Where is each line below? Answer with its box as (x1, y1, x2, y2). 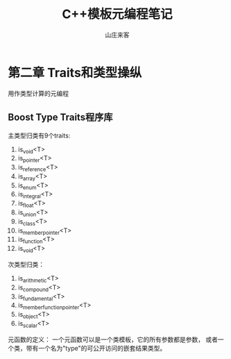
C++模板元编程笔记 (62, 6, 173, 22)
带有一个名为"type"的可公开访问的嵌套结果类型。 (26, 344, 166, 352)
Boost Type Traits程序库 (8, 112, 113, 124)
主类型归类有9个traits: (8, 131, 71, 140)
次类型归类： (8, 260, 44, 269)
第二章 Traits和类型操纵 (8, 65, 142, 81)
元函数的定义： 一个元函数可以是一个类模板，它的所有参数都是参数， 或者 (8, 335, 218, 344)
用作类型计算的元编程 (8, 89, 69, 97)
